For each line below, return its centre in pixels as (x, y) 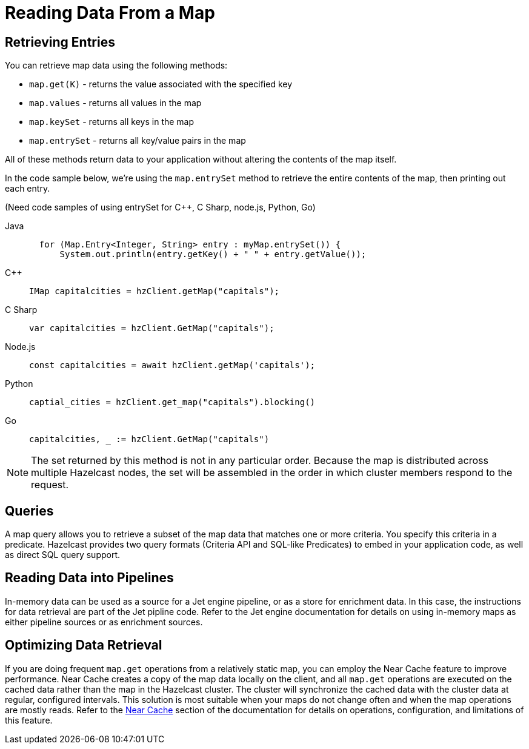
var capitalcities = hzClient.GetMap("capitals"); (152, 328)
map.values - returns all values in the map (115, 103)
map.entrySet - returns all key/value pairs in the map (138, 141)
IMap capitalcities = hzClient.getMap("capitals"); (155, 291)
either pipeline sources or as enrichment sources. (104, 622)
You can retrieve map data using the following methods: (116, 65)
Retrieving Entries (60, 42)
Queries (29, 511)
